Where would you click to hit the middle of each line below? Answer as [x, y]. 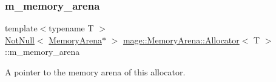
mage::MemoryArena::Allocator [181, 39]
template [21, 28]
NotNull [20, 39]
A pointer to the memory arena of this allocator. [95, 72]
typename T [71, 28]
